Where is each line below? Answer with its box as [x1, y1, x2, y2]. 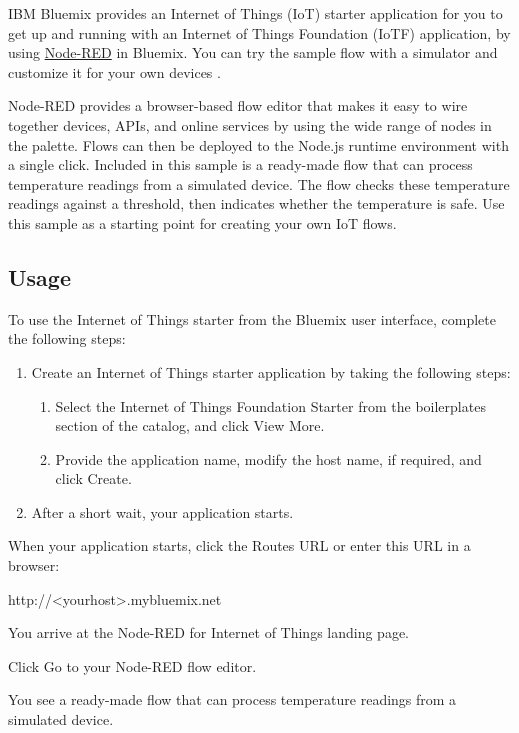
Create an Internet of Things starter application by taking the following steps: [31, 361, 511, 382]
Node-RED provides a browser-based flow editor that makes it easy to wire [8, 95, 468, 116]
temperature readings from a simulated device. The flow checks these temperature [8, 173, 510, 194]
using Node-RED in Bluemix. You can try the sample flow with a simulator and [8, 42, 498, 63]
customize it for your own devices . [8, 61, 221, 82]
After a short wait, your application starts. [31, 501, 294, 522]
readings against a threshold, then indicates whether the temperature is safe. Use [8, 193, 505, 214]
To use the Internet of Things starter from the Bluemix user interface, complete [8, 308, 496, 329]
